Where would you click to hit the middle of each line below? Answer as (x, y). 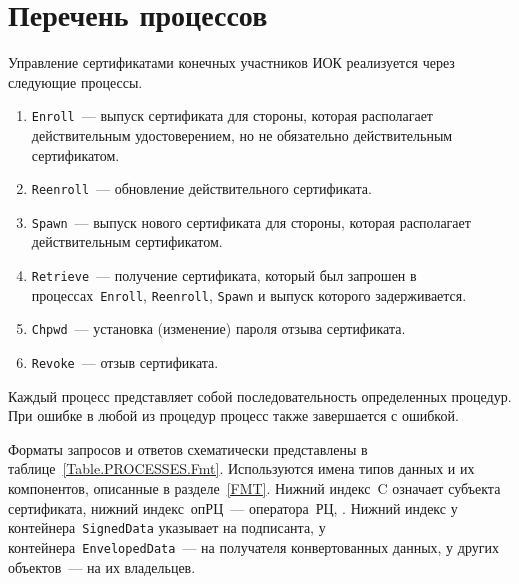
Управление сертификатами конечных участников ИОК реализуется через (231, 62)
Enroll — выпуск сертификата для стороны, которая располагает (232, 115)
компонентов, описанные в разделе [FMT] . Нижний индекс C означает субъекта (254, 488)
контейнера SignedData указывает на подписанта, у (167, 527)
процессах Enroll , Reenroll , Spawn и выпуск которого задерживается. (249, 294)
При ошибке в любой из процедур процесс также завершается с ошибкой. (233, 415)
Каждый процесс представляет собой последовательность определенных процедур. (260, 395)
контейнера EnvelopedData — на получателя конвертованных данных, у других (253, 546)
